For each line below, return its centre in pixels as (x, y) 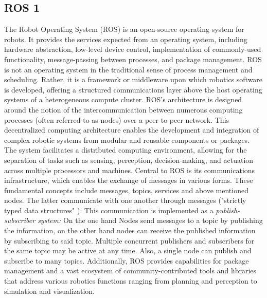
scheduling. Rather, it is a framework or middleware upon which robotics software (133, 79)
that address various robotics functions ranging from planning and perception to (131, 281)
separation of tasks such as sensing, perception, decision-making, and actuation (129, 160)
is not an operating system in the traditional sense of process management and (128, 69)
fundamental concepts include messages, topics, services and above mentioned (126, 190)
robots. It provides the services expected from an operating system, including (126, 39)
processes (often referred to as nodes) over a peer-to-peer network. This (117, 119)
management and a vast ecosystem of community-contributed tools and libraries (130, 271)
